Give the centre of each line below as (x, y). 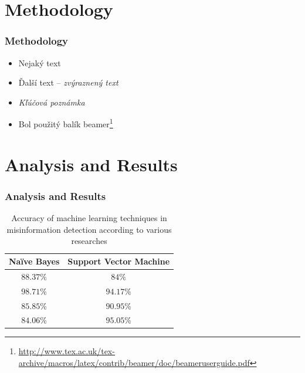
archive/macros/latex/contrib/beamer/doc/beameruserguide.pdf (134, 363)
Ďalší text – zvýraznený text (68, 82)
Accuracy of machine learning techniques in (89, 218)
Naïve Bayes (34, 261)
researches (89, 241)
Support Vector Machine (119, 261)
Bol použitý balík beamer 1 (66, 123)
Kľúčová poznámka (52, 102)
